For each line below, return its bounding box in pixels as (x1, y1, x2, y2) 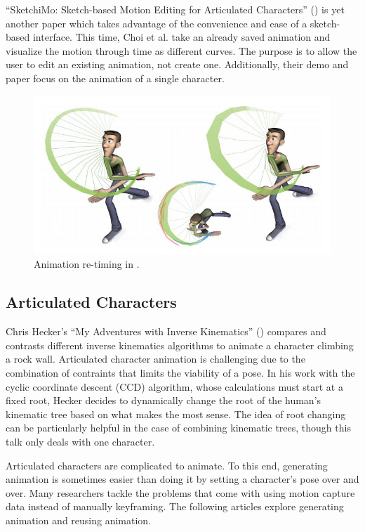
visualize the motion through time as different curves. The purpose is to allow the (6, 43, 357, 58)
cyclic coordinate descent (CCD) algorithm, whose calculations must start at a (6, 379, 343, 394)
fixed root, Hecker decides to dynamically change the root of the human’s (6, 393, 321, 408)
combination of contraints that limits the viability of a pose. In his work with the (6, 365, 355, 380)
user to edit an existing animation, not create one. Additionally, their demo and (6, 57, 349, 72)
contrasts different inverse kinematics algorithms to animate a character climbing (6, 337, 354, 352)
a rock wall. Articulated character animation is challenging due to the (6, 351, 305, 366)
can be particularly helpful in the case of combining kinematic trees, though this (6, 420, 351, 435)
